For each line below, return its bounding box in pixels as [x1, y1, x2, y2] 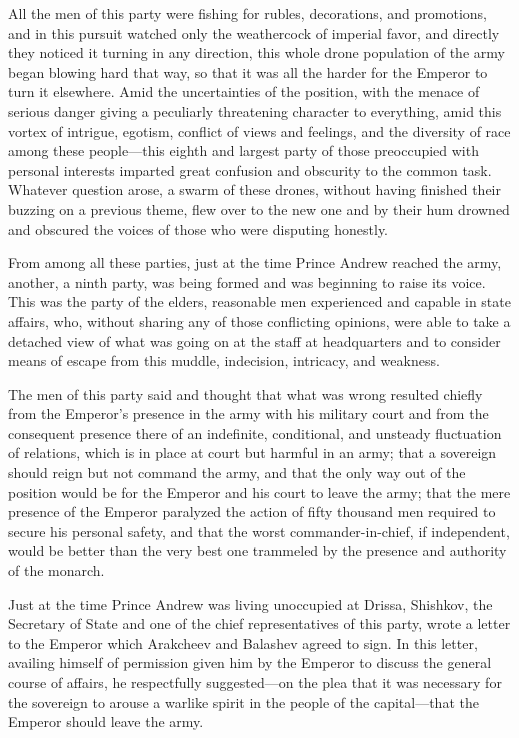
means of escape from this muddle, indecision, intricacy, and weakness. [8, 350, 440, 371]
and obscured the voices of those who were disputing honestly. [8, 218, 389, 239]
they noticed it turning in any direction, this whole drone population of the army [8, 42, 505, 63]
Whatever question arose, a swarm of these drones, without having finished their [8, 179, 501, 200]
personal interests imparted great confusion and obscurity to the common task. [8, 159, 492, 180]
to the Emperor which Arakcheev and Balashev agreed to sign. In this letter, [8, 632, 478, 653]
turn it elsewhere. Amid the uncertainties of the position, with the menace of [8, 81, 480, 102]
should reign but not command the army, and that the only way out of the [8, 462, 466, 483]
